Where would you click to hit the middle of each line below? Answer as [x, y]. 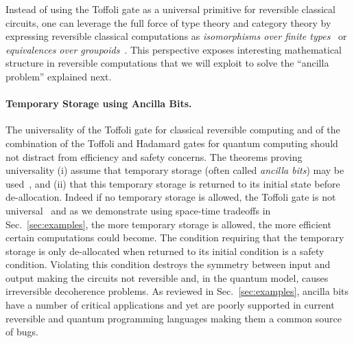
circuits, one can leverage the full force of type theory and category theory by [168, 22]
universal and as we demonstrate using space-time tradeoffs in [138, 210]
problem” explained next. [59, 76]
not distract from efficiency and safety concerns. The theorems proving [154, 156]
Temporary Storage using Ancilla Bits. [99, 103]
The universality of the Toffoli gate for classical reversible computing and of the [173, 130]
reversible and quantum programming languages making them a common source [174, 318]
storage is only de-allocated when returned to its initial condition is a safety [165, 251]
